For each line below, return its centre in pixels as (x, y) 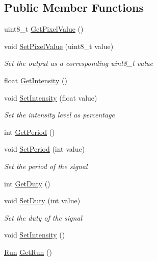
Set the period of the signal (46, 166)
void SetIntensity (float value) (51, 97)
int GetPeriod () (30, 132)
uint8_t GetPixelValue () (44, 29)
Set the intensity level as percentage (60, 115)
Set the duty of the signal (43, 217)
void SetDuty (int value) (42, 200)
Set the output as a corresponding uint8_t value (78, 63)
